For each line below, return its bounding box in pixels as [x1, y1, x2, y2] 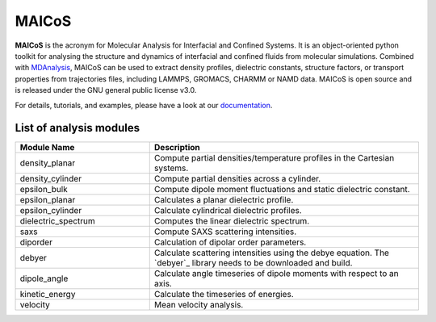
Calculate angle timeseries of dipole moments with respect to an [153, 268, 399, 279]
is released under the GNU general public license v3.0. [15, 86, 197, 95]
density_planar [19, 157, 76, 169]
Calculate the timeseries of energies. [153, 289, 294, 300]
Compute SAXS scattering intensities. [153, 226, 297, 237]
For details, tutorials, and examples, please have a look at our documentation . [15, 100, 273, 110]
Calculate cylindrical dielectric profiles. [153, 205, 302, 216]
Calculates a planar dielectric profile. [153, 194, 294, 206]
